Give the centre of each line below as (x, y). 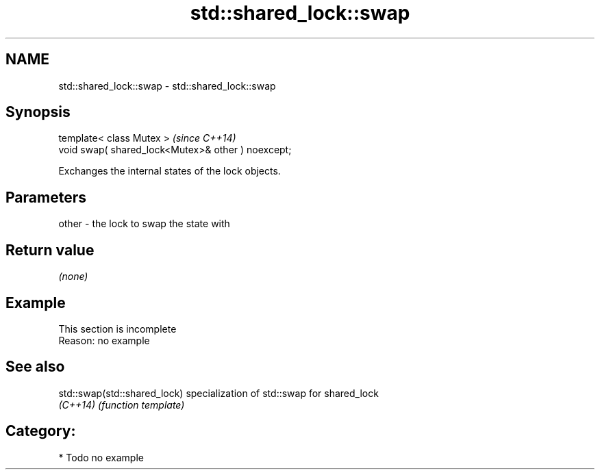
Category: (41, 431)
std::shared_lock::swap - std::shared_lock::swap (167, 86)
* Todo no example (101, 457)
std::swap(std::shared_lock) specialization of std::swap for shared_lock (218, 393)
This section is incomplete (117, 329)
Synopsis (38, 112)
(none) (73, 277)
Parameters (46, 197)
